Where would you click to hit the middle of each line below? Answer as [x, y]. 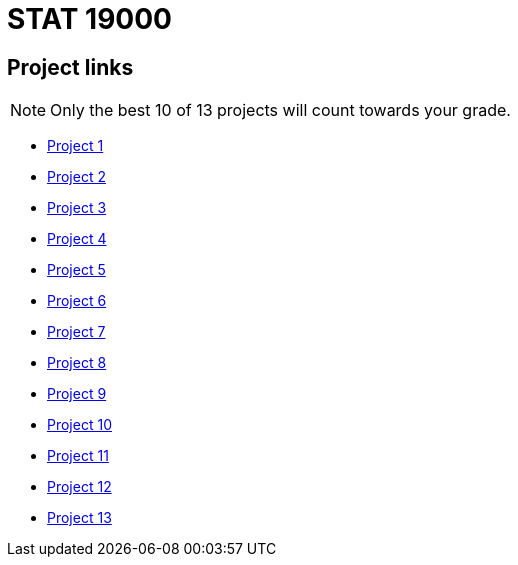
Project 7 [76, 332]
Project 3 [77, 208]
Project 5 [76, 270]
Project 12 [79, 487]
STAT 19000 [89, 19]
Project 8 [77, 363]
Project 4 [77, 239]
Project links [70, 67]
